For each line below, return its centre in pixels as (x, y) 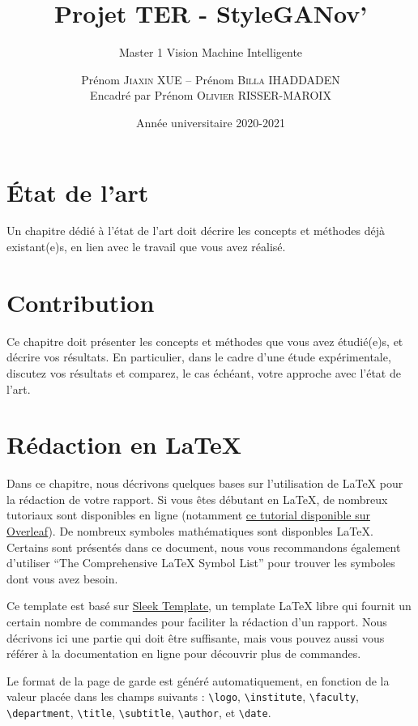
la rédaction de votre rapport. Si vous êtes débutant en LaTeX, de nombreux (197, 499)
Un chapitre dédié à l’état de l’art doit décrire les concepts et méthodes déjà (196, 231)
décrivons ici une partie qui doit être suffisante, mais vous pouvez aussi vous (196, 637)
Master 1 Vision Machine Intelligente (211, 52)
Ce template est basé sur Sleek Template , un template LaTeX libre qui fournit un (209, 606)
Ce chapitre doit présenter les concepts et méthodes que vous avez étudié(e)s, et (205, 341)
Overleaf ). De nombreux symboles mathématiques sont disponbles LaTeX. (190, 531)
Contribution (81, 302)
